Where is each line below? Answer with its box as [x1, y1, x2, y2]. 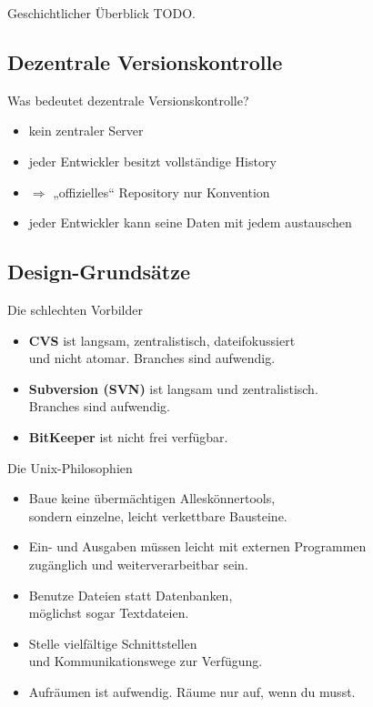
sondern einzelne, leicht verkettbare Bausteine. [28, 506, 287, 525]
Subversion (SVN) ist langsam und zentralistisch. [28, 379, 318, 398]
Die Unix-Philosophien [7, 458, 133, 477]
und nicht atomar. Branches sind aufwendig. [28, 348, 276, 368]
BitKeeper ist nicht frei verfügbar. [28, 427, 228, 446]
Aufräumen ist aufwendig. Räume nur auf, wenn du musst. [28, 682, 356, 701]
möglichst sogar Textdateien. [28, 603, 189, 622]
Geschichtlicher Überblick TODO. [7, 4, 196, 22]
